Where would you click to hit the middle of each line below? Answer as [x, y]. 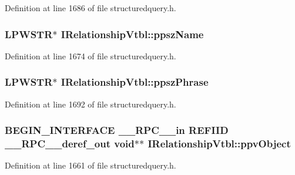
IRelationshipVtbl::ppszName [132, 34]
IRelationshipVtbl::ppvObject [219, 144]
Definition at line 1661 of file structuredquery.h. [90, 165]
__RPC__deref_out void [70, 144]
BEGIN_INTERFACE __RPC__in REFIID [117, 130]
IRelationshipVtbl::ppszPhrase [135, 82]
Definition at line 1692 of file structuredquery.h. [90, 104]
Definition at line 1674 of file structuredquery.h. [90, 55]
